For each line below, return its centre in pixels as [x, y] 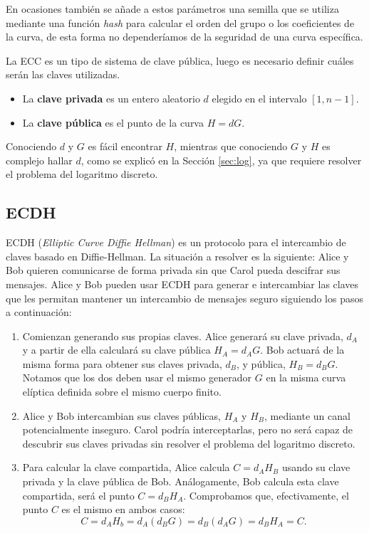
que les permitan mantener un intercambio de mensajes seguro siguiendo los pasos [185, 298]
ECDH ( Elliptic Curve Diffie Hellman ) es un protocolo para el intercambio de [176, 242]
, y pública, [261, 363]
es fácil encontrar [125, 146]
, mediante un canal [307, 415]
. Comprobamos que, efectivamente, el [266, 495]
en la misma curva [306, 378]
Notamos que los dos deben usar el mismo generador [137, 378]
